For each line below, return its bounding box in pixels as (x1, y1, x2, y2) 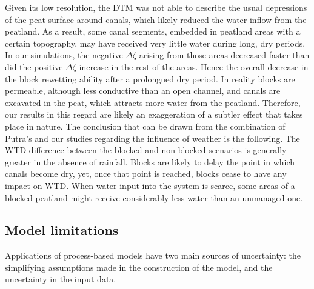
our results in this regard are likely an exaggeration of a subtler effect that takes (5, 108, 303, 121)
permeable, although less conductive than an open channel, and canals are (5, 84, 281, 97)
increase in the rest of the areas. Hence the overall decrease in (79, 60, 309, 73)
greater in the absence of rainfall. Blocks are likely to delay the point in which (5, 155, 295, 168)
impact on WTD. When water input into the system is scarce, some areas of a (5, 179, 295, 191)
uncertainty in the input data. (5, 273, 116, 285)
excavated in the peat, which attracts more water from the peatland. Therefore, (5, 96, 301, 108)
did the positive (5, 60, 63, 73)
